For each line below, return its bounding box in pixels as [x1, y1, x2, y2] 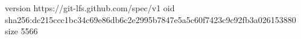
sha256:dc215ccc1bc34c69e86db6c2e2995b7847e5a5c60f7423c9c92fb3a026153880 [5, 13, 296, 25]
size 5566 [5, 25, 38, 37]
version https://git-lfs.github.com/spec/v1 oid [5, 2, 175, 14]
